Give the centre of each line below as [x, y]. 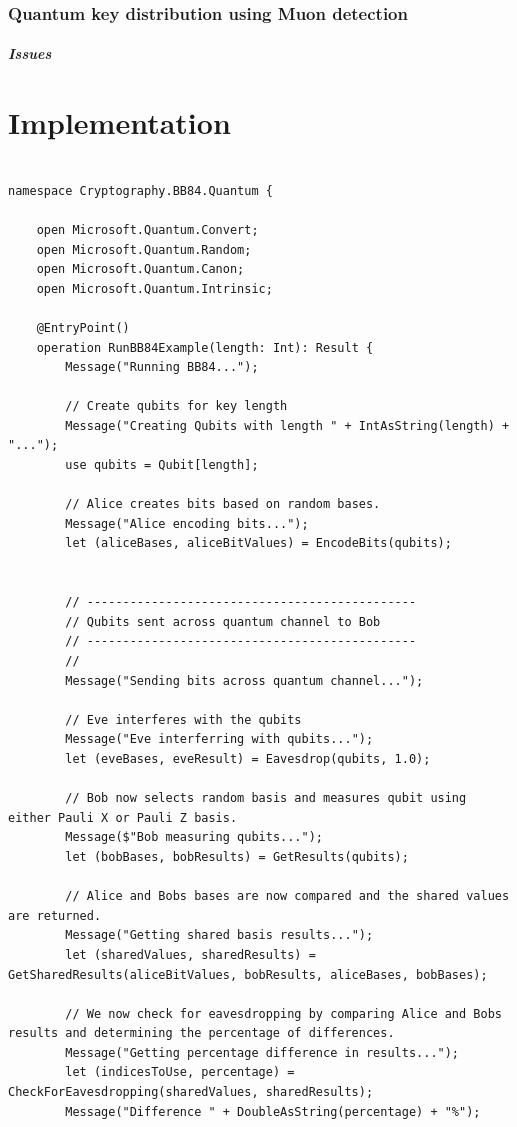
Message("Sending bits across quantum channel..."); [244, 680]
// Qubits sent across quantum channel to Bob [223, 621]
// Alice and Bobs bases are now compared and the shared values [287, 896]
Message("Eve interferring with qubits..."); [219, 739]
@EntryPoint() [83, 327]
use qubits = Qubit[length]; [162, 465]
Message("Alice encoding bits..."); [187, 523]
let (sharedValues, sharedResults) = [190, 954]
